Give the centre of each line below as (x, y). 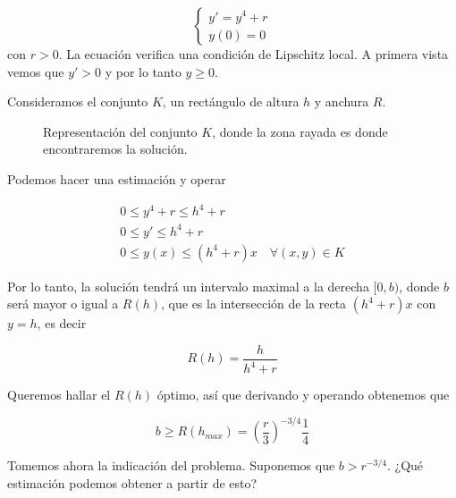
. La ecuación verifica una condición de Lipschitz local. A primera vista (253, 54)
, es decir (62, 323)
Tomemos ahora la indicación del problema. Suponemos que (171, 465)
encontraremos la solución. (115, 149)
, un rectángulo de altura (231, 101)
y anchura (342, 101)
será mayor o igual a (63, 304)
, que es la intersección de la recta (254, 304)
